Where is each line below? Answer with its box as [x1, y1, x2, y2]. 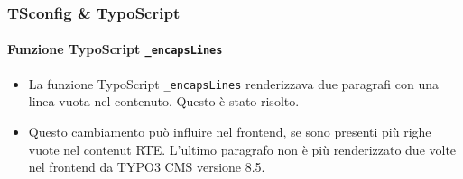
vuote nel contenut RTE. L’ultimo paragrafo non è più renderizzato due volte [28, 139, 457, 158]
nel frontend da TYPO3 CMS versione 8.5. [28, 157, 265, 176]
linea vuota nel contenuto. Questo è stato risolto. [28, 92, 300, 111]
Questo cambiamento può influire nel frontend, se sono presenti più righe [28, 121, 431, 140]
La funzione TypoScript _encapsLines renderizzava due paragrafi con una [28, 74, 440, 93]
